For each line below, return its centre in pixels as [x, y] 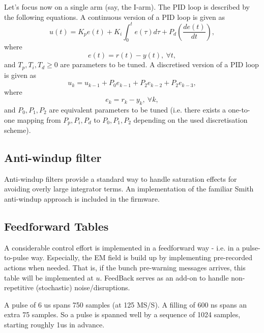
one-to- [239, 109]
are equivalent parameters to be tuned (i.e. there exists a [138, 109]
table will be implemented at [49, 277]
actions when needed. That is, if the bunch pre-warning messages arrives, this [125, 267]
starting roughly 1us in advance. [54, 324]
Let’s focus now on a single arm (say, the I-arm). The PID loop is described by [127, 7]
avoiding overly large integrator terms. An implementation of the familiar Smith [129, 189]
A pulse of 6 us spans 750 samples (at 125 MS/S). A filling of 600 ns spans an [126, 304]
